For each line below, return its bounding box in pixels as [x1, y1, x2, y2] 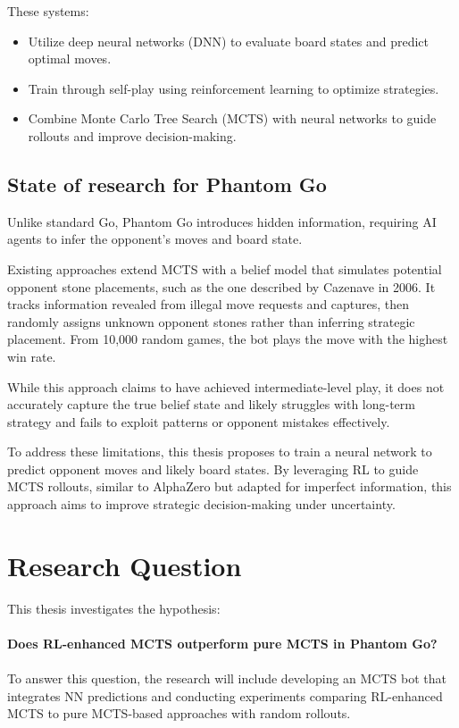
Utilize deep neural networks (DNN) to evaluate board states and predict [28, 31, 429, 50]
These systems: [7, 2, 89, 20]
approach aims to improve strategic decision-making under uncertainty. [7, 495, 396, 514]
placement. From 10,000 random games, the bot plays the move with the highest [7, 330, 448, 348]
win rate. [7, 347, 56, 365]
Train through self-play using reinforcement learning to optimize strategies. [28, 79, 439, 97]
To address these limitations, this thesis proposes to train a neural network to [7, 442, 432, 461]
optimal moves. [28, 49, 112, 68]
